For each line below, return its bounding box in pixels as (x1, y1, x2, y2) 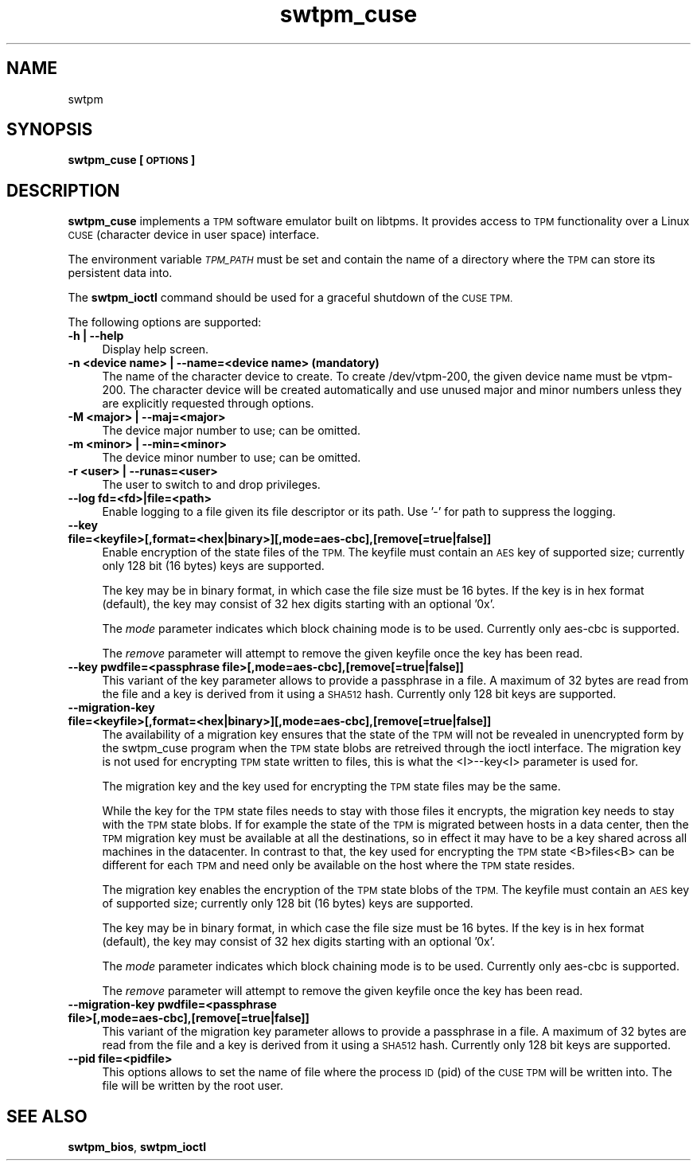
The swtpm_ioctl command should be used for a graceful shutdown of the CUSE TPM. (68, 291, 513, 305)
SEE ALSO (6, 1106, 88, 1126)
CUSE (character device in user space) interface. (68, 228, 320, 242)
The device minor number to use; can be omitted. (102, 451, 361, 465)
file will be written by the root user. (102, 1079, 284, 1093)
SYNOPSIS (6, 119, 93, 140)
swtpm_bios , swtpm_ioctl (68, 1140, 206, 1154)
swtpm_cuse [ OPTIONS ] (68, 153, 196, 167)
